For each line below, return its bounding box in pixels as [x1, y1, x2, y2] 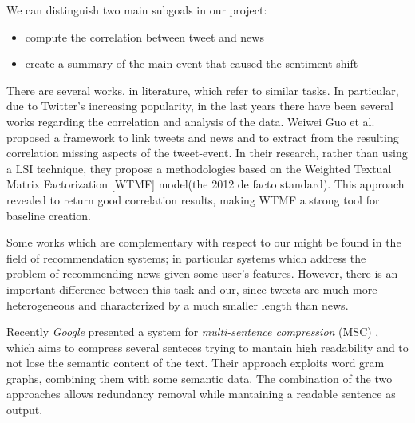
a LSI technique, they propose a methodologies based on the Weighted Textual [6, 160, 392, 176]
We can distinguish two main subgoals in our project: [6, 2, 267, 18]
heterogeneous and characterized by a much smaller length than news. [6, 296, 349, 313]
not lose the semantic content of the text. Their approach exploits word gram [6, 354, 385, 371]
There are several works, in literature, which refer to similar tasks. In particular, [6, 81, 399, 98]
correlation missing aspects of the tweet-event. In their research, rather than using [6, 144, 408, 161]
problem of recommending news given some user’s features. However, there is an [6, 265, 398, 282]
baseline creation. [6, 207, 91, 223]
